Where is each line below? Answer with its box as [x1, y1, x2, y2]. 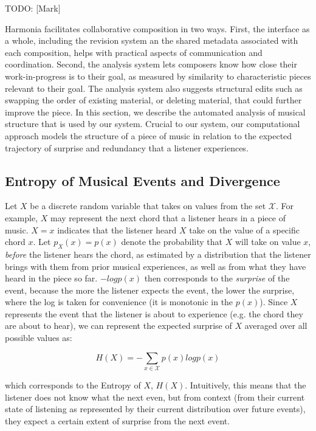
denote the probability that [121, 235, 223, 248]
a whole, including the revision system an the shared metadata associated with [5, 34, 298, 47]
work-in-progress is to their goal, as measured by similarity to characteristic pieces [5, 69, 311, 82]
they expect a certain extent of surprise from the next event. [5, 414, 230, 427]
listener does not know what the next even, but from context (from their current [5, 390, 305, 403]
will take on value [235, 235, 301, 248]
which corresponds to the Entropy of [5, 378, 141, 391]
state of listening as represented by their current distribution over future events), [5, 402, 306, 415]
